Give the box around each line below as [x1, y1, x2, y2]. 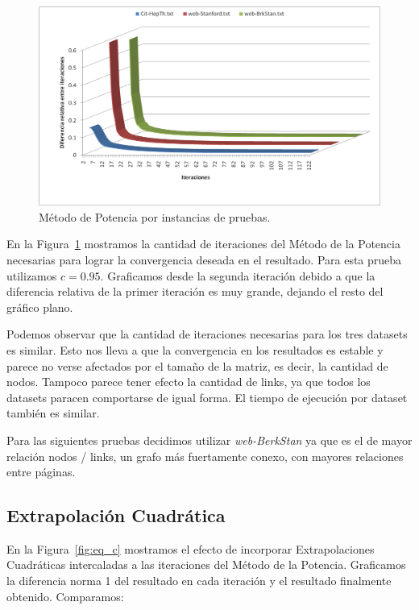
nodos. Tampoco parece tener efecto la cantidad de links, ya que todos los [6, 373, 371, 390]
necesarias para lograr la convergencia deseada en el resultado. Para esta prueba [6, 251, 402, 268]
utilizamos [6, 267, 57, 284]
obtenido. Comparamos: [6, 587, 124, 604]
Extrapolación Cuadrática [6, 503, 226, 528]
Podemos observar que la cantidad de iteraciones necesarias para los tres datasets [6, 326, 408, 342]
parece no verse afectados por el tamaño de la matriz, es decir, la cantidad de [6, 357, 388, 374]
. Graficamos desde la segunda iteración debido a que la [100, 267, 375, 284]
